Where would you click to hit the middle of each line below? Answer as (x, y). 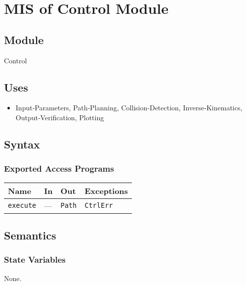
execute (22, 206)
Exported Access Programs (59, 168)
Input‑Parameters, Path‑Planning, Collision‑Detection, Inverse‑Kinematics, (129, 108)
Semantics (30, 235)
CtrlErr (99, 206)
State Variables (35, 260)
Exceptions (106, 190)
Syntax (22, 144)
